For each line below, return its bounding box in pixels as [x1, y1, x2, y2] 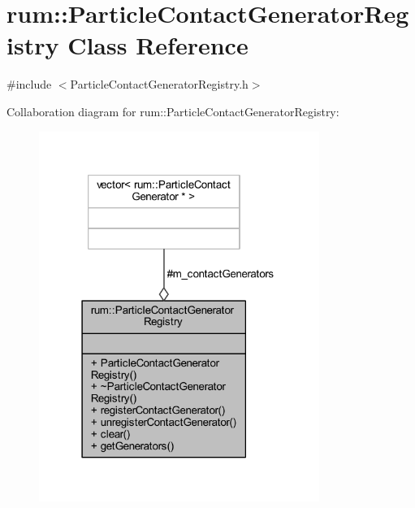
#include [6, 76, 52, 93]
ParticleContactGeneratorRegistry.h [70, 76, 249, 93]
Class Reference [67, 28, 249, 62]
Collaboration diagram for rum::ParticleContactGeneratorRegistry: [6, 102, 339, 119]
